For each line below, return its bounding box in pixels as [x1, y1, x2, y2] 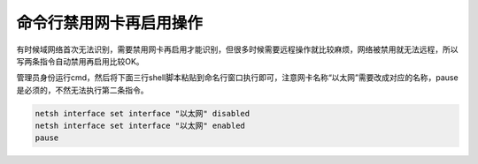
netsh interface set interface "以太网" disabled [35, 108, 251, 118]
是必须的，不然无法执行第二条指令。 [16, 85, 149, 95]
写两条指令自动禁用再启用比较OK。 [16, 56, 145, 66]
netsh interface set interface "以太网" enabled [35, 121, 245, 131]
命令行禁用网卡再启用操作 [16, 13, 204, 33]
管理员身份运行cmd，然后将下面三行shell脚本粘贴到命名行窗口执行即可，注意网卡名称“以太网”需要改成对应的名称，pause [16, 72, 459, 83]
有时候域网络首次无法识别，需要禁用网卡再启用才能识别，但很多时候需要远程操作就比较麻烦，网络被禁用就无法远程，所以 [16, 44, 459, 55]
